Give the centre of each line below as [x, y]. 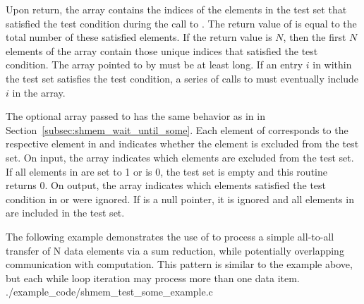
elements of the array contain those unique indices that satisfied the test [162, 50]
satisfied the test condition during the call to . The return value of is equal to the [181, 23]
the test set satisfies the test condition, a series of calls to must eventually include [182, 78]
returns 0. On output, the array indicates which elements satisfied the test [166, 185]
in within [332, 65]
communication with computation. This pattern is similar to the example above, [179, 264]
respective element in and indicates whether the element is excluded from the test [182, 144]
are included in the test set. [65, 213]
